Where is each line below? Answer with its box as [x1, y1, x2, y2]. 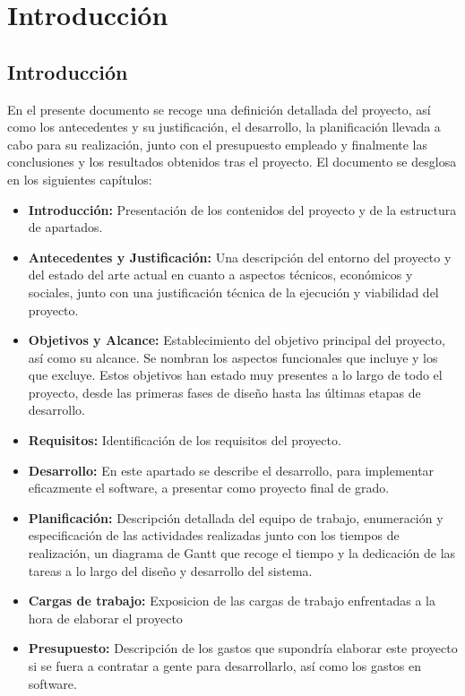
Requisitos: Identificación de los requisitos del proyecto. [28, 431, 341, 450]
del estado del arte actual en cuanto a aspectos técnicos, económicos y [28, 265, 413, 284]
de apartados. [28, 218, 103, 236]
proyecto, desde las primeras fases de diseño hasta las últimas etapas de [28, 382, 421, 401]
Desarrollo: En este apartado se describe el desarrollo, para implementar [28, 460, 435, 479]
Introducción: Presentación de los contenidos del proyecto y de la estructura [28, 200, 457, 219]
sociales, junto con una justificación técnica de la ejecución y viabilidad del [28, 282, 439, 301]
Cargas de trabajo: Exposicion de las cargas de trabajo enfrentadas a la [28, 591, 435, 610]
